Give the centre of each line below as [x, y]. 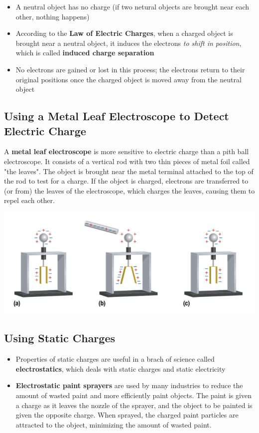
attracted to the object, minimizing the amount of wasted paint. [114, 424]
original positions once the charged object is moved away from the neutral [129, 79]
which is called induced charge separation [85, 53]
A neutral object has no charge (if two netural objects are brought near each [132, 6]
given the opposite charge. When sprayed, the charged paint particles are [127, 415]
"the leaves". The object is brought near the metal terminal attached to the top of [129, 171]
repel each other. [29, 200]
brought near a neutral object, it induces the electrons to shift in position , [129, 43]
